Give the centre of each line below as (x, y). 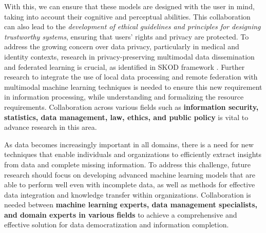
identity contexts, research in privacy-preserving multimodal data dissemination (129, 56)
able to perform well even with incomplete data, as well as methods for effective (130, 185)
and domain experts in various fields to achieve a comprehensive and (121, 214)
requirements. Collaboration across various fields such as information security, (131, 106)
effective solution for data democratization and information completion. (117, 225)
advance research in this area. (51, 127)
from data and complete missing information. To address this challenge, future (128, 164)
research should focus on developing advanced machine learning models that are (130, 174)
